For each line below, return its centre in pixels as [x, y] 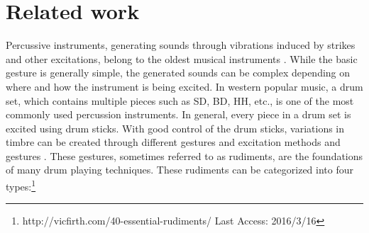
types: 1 [21, 185]
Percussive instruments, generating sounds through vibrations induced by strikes [181, 45]
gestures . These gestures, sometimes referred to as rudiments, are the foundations [184, 155]
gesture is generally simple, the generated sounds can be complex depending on [178, 73]
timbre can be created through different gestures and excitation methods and [173, 142]
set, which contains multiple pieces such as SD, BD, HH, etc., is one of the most [180, 100]
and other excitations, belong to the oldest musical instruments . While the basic [182, 58]
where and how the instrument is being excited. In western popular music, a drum [184, 86]
